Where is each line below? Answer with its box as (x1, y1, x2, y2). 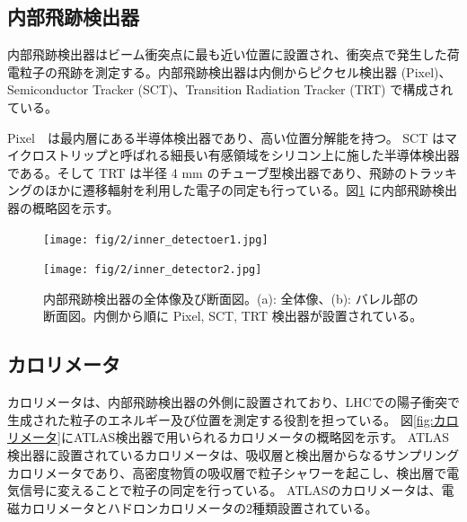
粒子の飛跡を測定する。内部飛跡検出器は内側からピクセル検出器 (19, 62, 397, 81)
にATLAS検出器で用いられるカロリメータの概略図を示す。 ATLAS (60, 428, 450, 447)
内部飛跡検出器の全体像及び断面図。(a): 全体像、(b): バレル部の (43, 288, 419, 307)
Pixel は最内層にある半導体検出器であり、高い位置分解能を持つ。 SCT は (7, 128, 445, 146)
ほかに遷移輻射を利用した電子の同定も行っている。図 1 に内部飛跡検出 (44, 181, 457, 199)
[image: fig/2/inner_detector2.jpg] (43, 263, 262, 277)
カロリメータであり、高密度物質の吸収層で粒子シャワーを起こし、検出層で (7, 463, 447, 482)
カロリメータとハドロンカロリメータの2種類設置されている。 (19, 498, 378, 517)
